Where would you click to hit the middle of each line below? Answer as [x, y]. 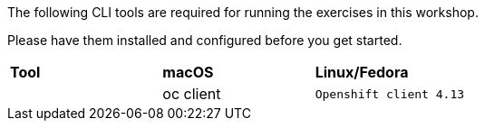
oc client [192, 94]
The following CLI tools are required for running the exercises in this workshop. [243, 12]
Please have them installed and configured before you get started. [205, 40]
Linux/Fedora [362, 72]
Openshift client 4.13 [390, 94]
